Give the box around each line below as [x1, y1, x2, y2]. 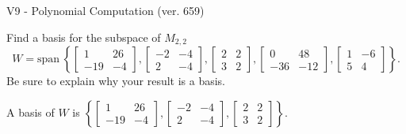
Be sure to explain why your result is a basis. [6, 73, 226, 89]
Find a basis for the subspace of [6, 28, 161, 45]
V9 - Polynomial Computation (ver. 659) [6, 2, 205, 18]
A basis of [6, 103, 55, 120]
